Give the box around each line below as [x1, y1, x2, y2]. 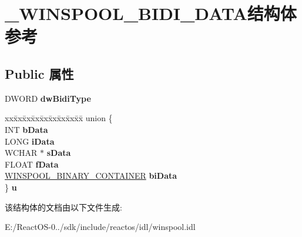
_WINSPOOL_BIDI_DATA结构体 [5, 1, 297, 25]
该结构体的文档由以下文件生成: [5, 201, 122, 213]
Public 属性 [5, 64, 74, 82]
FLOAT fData [5, 158, 59, 170]
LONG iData [5, 135, 55, 147]
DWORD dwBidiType [5, 92, 91, 104]
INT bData [5, 123, 48, 135]
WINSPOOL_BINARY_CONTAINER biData [5, 169, 177, 182]
